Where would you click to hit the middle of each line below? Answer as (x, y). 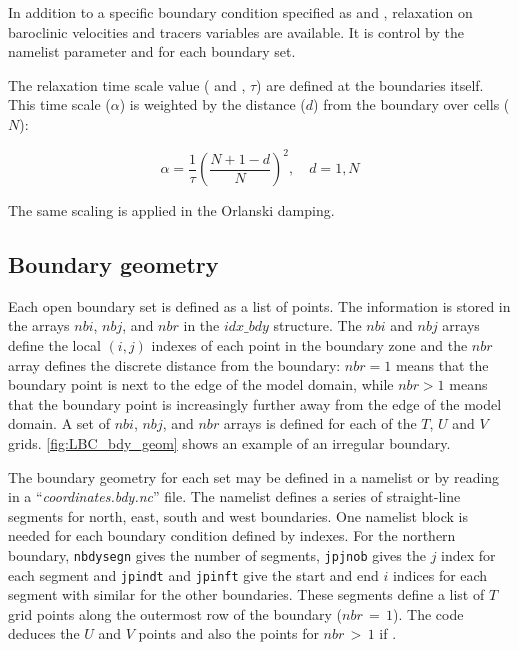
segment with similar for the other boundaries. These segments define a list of (246, 594)
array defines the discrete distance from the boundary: (174, 364)
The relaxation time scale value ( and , (127, 84)
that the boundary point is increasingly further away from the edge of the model (255, 403)
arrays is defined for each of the (320, 423)
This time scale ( (59, 104)
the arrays (39, 325)
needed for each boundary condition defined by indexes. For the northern (232, 535)
